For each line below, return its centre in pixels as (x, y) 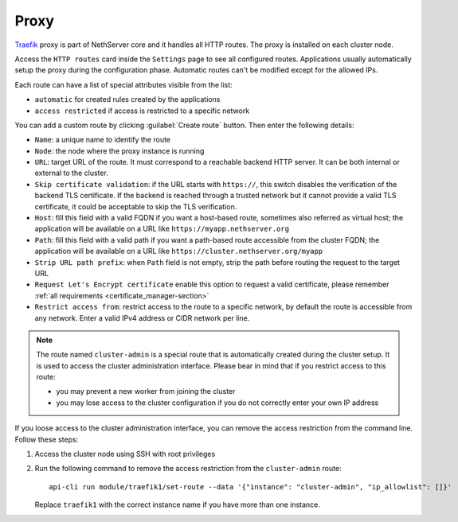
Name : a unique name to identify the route (103, 140)
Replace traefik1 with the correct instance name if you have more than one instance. (177, 504)
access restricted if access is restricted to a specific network (142, 111)
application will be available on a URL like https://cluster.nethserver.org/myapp (178, 251)
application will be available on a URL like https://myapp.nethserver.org (162, 229)
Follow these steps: (47, 439)
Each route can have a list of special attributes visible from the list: (123, 84)
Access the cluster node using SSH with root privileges (125, 454)
